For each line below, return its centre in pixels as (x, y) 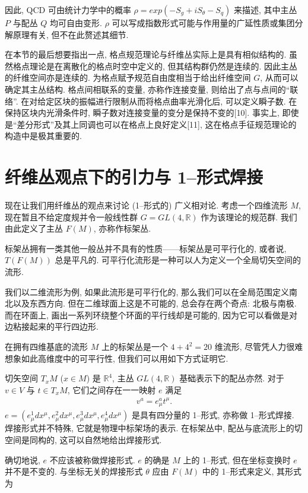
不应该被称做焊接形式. (92, 459)
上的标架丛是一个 (134, 346)
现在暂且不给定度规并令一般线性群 (71, 217)
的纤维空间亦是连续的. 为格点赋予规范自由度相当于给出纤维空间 (128, 78)
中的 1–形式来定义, (238, 471)
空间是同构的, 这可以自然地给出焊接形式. (83, 439)
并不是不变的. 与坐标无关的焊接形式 (74, 471)
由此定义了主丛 (34, 228)
